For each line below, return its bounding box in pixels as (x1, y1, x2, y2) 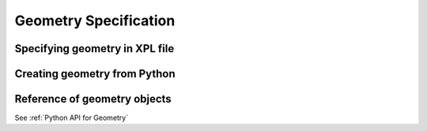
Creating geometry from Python (14, 67, 176, 80)
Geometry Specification (14, 12, 176, 29)
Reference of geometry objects (14, 92, 172, 106)
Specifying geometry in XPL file (14, 42, 175, 55)
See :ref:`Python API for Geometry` (14, 113, 129, 122)
